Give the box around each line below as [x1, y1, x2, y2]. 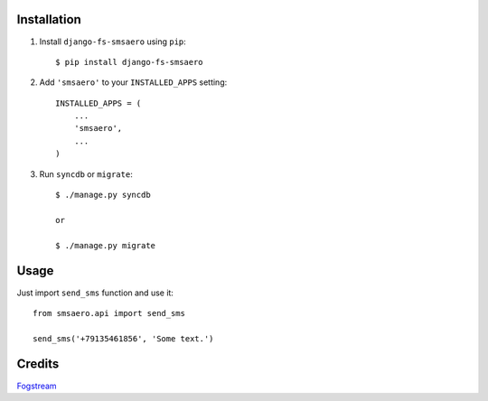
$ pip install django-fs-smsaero [55, 57, 203, 67]
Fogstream [16, 380, 58, 391]
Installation [16, 12, 81, 27]
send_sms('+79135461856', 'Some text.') [33, 333, 214, 343]
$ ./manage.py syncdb [55, 190, 151, 200]
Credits [16, 357, 60, 372]
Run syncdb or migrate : [39, 168, 133, 180]
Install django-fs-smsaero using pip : [39, 36, 187, 47]
